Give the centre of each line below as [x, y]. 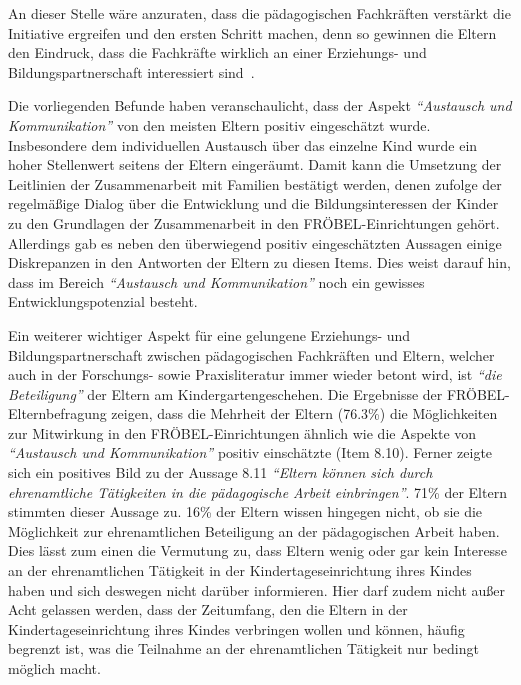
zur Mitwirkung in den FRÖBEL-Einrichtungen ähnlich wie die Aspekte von [242, 432]
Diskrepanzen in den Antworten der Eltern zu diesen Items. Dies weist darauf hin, [259, 262]
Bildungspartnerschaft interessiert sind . [131, 71]
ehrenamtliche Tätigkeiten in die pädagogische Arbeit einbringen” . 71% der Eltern [257, 491]
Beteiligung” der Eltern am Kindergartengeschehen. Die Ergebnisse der [225, 393]
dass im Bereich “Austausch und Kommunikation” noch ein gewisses [216, 281]
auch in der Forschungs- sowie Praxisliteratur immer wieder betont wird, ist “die [255, 374]
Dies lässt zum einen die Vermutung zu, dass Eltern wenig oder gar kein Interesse [257, 550]
